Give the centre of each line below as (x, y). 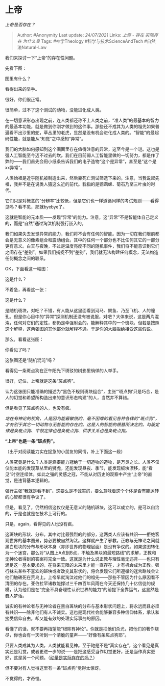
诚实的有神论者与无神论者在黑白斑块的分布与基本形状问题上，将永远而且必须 (82, 606)
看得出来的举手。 (22, 89)
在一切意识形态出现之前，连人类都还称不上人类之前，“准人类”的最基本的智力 (82, 120)
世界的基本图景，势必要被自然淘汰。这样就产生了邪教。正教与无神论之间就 (84, 540)
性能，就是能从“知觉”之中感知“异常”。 (47, 138)
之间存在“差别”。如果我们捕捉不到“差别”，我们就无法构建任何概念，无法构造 (82, 252)
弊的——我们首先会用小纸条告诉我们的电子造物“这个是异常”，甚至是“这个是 (81, 161)
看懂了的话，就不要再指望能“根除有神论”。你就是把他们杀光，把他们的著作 (80, 629)
